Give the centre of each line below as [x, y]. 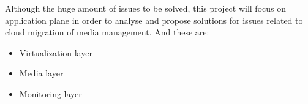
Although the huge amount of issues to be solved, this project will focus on [146, 8]
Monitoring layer [51, 93]
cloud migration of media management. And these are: [107, 32]
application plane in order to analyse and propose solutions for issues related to [154, 20]
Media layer [41, 73]
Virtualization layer [56, 52]
